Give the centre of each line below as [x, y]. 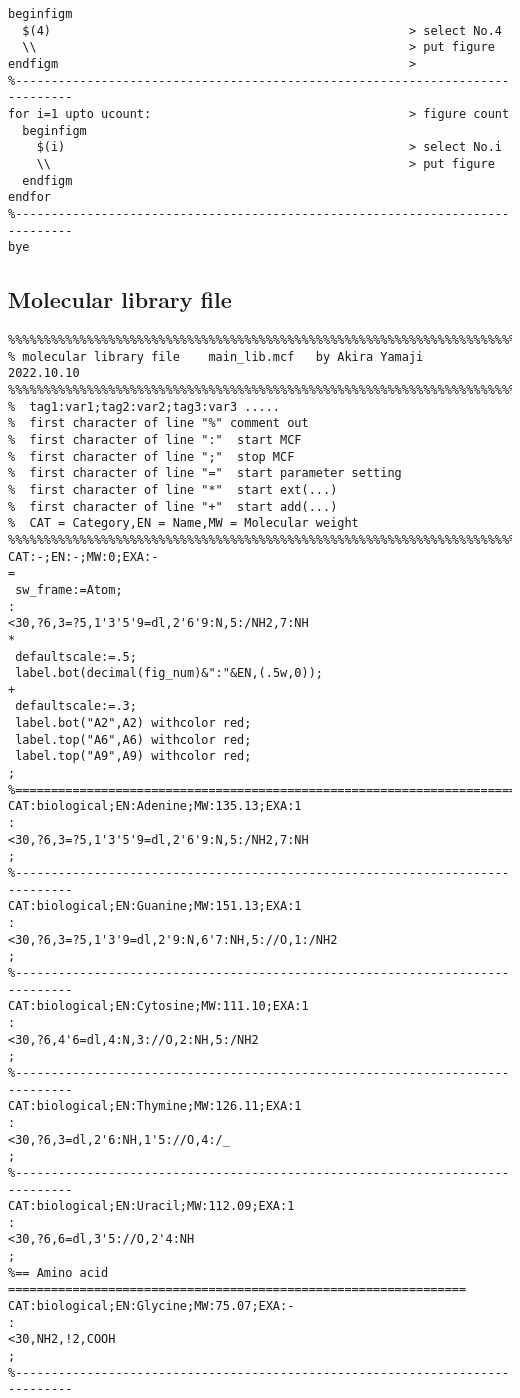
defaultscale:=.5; [76, 656]
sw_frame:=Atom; [69, 589]
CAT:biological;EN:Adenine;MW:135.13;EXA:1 [155, 806]
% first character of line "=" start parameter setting [205, 473]
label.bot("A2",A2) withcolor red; [133, 723]
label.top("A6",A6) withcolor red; [133, 739]
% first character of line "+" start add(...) [173, 506]
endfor [29, 197]
